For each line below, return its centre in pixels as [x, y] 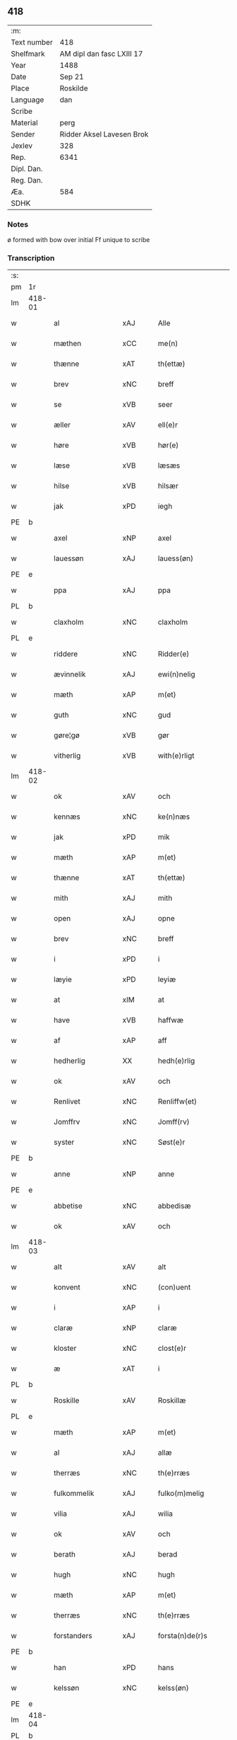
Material [24, 122]
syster [64, 1142]
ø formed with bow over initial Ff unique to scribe [79, 240]
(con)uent [174, 1287]
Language [28, 100]
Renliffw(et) [177, 1102]
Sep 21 [72, 76]
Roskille [67, 1400]
